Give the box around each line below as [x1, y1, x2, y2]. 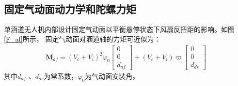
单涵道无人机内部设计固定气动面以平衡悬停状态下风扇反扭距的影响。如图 [4, 24, 235, 34]
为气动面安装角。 [85, 71, 140, 81]
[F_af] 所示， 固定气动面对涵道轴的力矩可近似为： [4, 33, 161, 43]
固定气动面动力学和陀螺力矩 [4, 1, 136, 16]
